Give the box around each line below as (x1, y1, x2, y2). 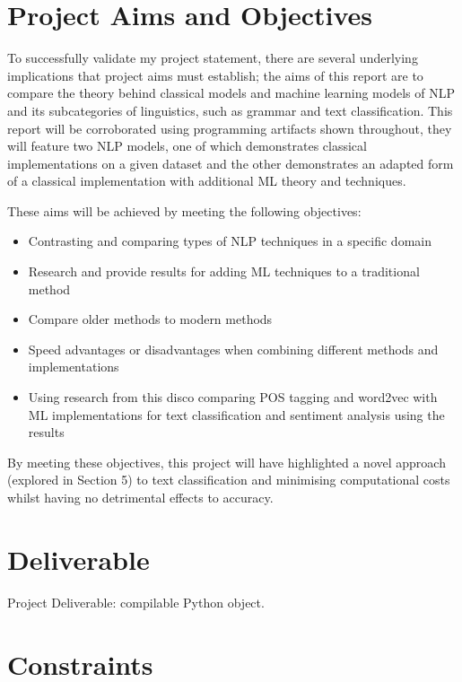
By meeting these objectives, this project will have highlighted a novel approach (7, 452, 446, 471)
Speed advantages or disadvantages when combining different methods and (28, 339, 439, 358)
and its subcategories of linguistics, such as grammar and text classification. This (7, 101, 453, 119)
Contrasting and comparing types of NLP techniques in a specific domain (28, 232, 431, 250)
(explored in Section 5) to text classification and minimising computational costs (7, 470, 450, 489)
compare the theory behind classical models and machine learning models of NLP (7, 83, 455, 102)
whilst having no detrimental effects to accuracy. (7, 488, 274, 506)
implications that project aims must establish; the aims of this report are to (7, 66, 423, 84)
